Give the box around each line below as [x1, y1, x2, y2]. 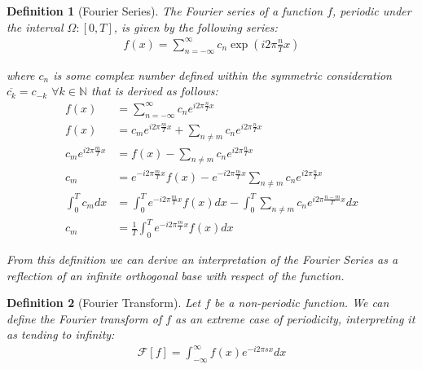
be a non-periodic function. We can [214, 294, 389, 311]
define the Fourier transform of [7, 310, 162, 327]
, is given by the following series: [113, 18, 278, 35]
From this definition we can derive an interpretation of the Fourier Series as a [7, 250, 398, 267]
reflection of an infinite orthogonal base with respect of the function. [7, 266, 345, 283]
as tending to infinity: [7, 326, 115, 343]
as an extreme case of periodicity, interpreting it [175, 310, 415, 327]
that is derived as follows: [91, 82, 218, 99]
